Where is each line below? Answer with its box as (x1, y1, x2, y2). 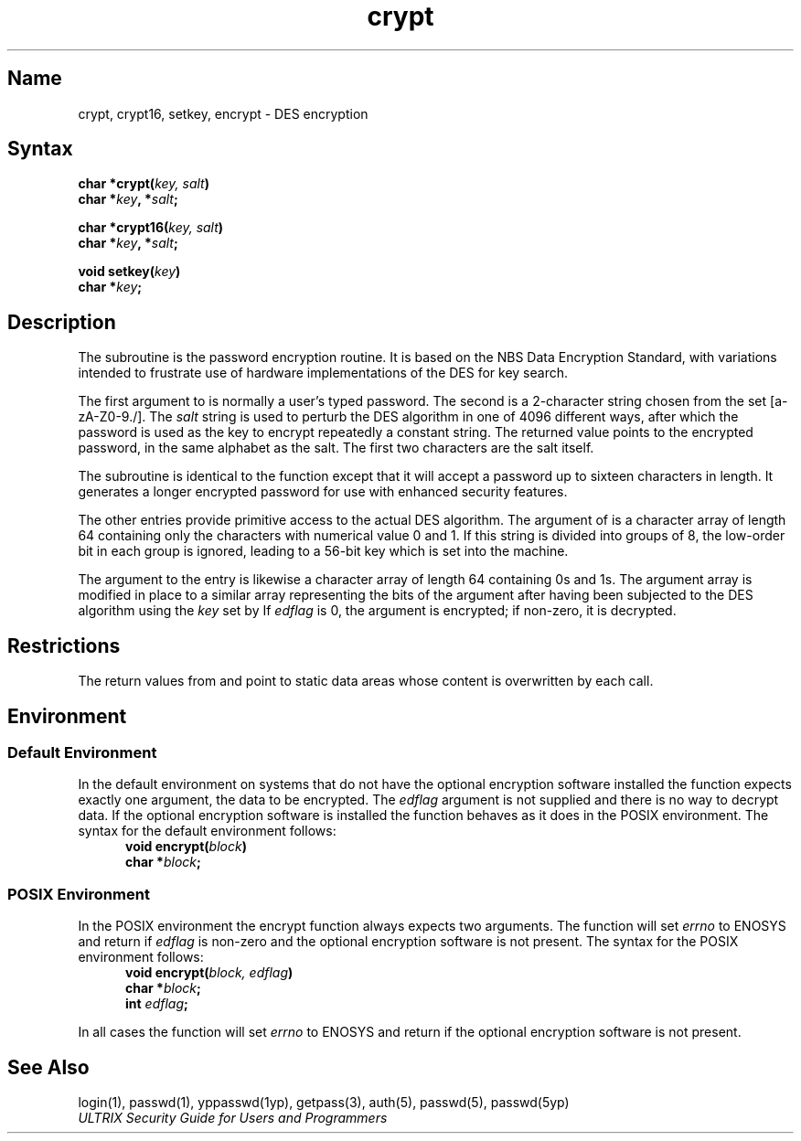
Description (7, 310, 116, 334)
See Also (7, 1055, 90, 1079)
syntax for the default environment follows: (78, 823, 336, 839)
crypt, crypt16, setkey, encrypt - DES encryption (78, 105, 368, 122)
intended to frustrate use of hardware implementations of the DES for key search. (78, 365, 569, 381)
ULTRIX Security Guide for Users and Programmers (78, 1109, 388, 1125)
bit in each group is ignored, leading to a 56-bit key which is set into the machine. (78, 543, 569, 560)
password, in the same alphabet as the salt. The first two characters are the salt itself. (78, 440, 594, 456)
